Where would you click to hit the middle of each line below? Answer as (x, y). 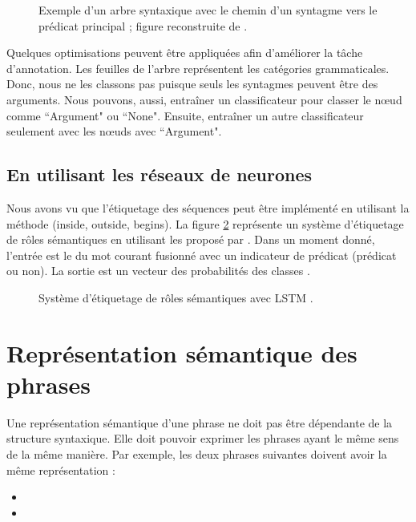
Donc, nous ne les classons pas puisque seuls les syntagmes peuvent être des (192, 84)
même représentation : (61, 469)
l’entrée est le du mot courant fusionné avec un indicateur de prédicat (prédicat (202, 255)
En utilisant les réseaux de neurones (160, 174)
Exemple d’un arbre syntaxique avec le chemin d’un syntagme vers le (208, 10)
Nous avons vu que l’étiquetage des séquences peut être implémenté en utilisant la (208, 207)
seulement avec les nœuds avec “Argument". (114, 131)
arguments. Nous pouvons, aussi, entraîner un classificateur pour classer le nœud (204, 99)
